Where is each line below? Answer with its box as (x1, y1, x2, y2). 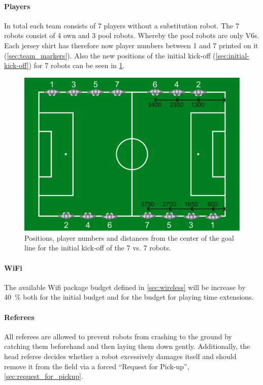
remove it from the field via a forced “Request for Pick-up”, (4, 361, 189, 371)
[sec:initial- (215, 50, 249, 60)
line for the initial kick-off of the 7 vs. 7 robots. (24, 242, 171, 253)
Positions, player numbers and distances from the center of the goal (24, 232, 234, 243)
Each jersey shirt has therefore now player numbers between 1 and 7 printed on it (4, 40, 258, 50)
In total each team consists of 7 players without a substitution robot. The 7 (4, 20, 239, 30)
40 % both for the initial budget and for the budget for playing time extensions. (4, 292, 254, 302)
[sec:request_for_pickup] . (4, 371, 83, 381)
